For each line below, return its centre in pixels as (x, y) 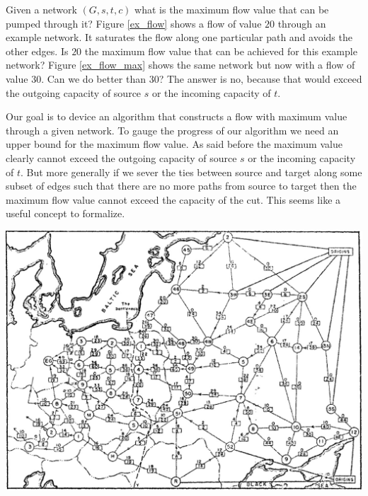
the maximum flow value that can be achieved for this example (221, 51)
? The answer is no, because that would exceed (260, 78)
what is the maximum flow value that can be (232, 9)
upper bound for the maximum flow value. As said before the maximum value (174, 144)
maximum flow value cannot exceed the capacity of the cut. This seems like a (173, 199)
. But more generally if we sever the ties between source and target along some (191, 172)
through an (302, 23)
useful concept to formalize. (65, 213)
